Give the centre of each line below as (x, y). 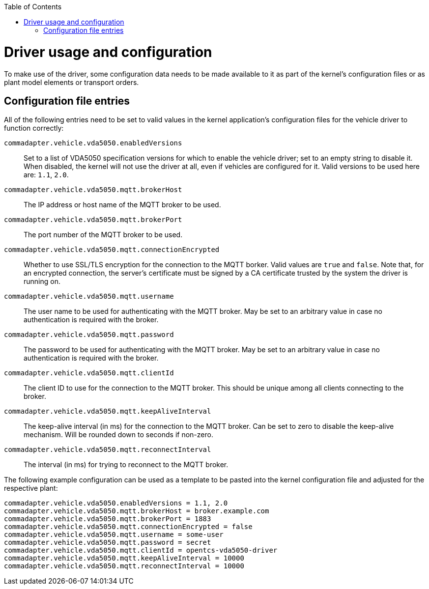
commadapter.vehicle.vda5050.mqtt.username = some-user (114, 535)
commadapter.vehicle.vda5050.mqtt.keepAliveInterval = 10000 (124, 558)
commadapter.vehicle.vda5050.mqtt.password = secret (108, 543)
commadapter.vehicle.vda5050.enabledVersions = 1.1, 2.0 (116, 503)
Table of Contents (33, 7)
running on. (42, 281)
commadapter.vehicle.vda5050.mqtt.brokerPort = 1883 (108, 519)
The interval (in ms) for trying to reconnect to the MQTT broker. (126, 465)
